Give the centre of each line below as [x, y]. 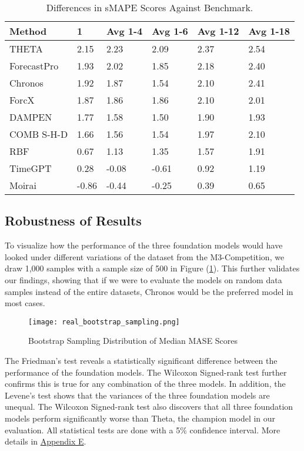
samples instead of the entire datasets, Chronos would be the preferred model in [149, 291]
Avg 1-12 [218, 31]
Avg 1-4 [124, 31]
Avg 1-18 [269, 31]
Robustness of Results [73, 220]
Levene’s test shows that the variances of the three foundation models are [137, 395]
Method [28, 31]
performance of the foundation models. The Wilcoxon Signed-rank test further [146, 372]
